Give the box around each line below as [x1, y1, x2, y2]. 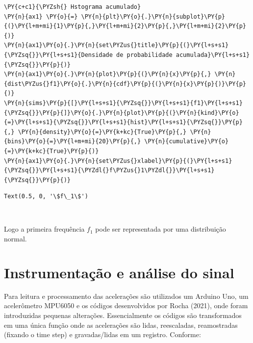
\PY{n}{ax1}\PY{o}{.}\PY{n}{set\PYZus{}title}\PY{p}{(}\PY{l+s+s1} [4, 42, 229, 49]
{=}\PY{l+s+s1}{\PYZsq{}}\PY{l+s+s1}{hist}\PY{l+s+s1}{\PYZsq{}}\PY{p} [4, 119, 243, 126]
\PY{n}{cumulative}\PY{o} [144, 138, 229, 145]
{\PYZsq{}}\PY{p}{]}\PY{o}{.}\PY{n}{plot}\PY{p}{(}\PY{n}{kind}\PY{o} [4, 109, 239, 116]
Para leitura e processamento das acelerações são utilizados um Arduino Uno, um [4, 290, 249, 301]
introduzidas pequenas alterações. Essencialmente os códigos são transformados [4, 310, 242, 320]
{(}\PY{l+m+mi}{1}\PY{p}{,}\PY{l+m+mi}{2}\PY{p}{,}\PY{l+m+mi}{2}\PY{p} [4, 23, 246, 30]
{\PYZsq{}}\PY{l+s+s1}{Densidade [4, 51, 113, 58]
